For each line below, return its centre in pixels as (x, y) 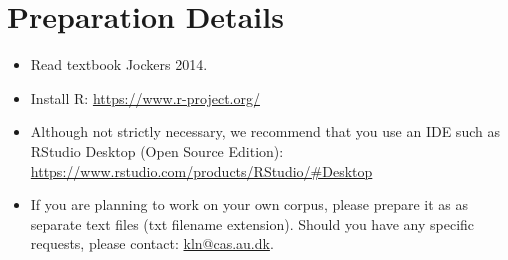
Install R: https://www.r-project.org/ (145, 97)
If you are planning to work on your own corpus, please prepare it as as (249, 204)
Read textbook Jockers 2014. (119, 64)
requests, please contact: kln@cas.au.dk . (152, 243)
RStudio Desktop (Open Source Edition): (157, 150)
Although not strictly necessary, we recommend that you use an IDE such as (265, 131)
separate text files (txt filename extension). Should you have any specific (252, 223)
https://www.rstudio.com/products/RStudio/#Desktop (201, 170)
